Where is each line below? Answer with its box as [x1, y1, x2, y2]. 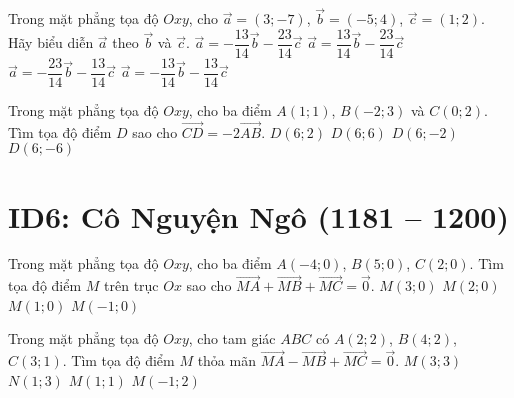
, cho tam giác [188, 328, 276, 349]
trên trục [104, 275, 159, 296]
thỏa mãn [197, 350, 256, 371]
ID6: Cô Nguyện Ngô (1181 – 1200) [8, 195, 509, 236]
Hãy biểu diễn [8, 32, 94, 53]
